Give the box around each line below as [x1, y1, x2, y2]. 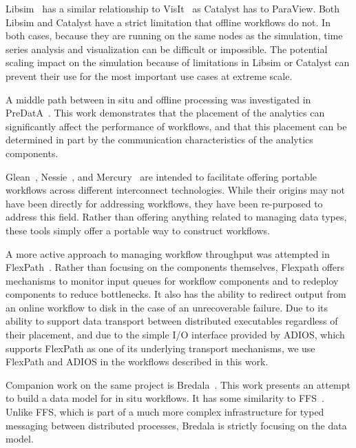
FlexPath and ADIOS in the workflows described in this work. [6, 354, 269, 369]
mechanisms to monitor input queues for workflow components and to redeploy [6, 273, 339, 287]
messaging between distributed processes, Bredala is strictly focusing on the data [6, 418, 347, 432]
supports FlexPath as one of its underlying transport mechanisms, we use [6, 340, 315, 355]
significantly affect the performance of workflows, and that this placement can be [6, 119, 347, 133]
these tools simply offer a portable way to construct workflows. [6, 223, 270, 237]
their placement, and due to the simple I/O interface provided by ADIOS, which [6, 327, 345, 342]
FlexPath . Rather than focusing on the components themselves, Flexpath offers [6, 260, 345, 274]
